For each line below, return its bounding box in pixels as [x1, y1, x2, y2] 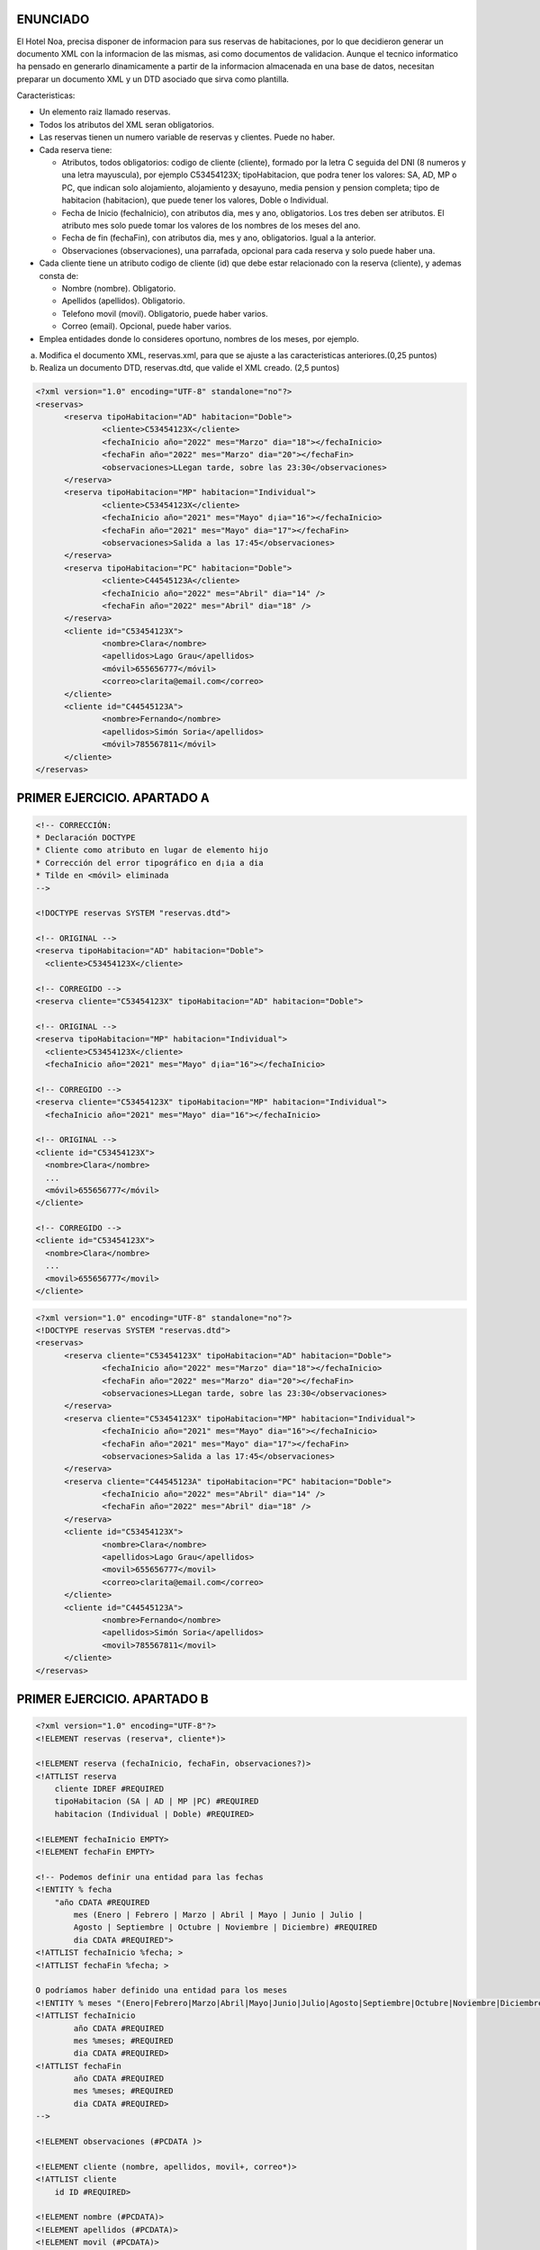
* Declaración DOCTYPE [35, 832, 136, 842]
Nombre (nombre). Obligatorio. [61, 283, 176, 293]
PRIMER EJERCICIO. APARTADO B [16, 1691, 209, 1706]
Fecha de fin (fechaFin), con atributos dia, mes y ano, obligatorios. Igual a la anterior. [61, 232, 377, 243]
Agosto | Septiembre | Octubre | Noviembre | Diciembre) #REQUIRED [73, 1922, 378, 1932]
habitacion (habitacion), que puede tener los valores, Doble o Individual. [61, 194, 328, 206]
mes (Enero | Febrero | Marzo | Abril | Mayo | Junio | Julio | [73, 1910, 364, 1920]
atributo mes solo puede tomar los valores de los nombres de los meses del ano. [61, 220, 361, 230]
